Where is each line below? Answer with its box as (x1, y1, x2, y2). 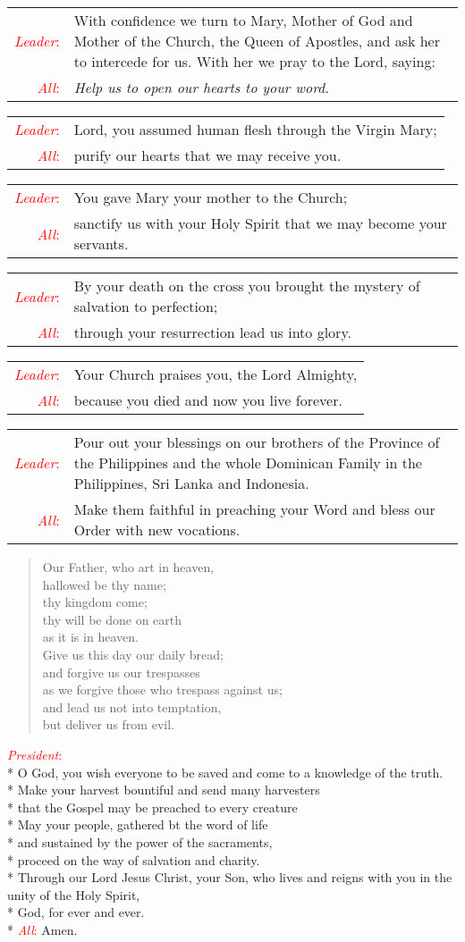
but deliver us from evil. (42, 715, 174, 734)
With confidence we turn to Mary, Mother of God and (73, 10, 413, 30)
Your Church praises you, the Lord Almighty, (73, 364, 358, 384)
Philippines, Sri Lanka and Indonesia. (73, 473, 309, 493)
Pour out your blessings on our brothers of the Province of (73, 432, 440, 452)
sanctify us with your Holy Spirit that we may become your (73, 213, 447, 233)
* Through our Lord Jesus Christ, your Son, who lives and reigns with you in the (7, 868, 452, 887)
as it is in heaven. (42, 627, 139, 646)
